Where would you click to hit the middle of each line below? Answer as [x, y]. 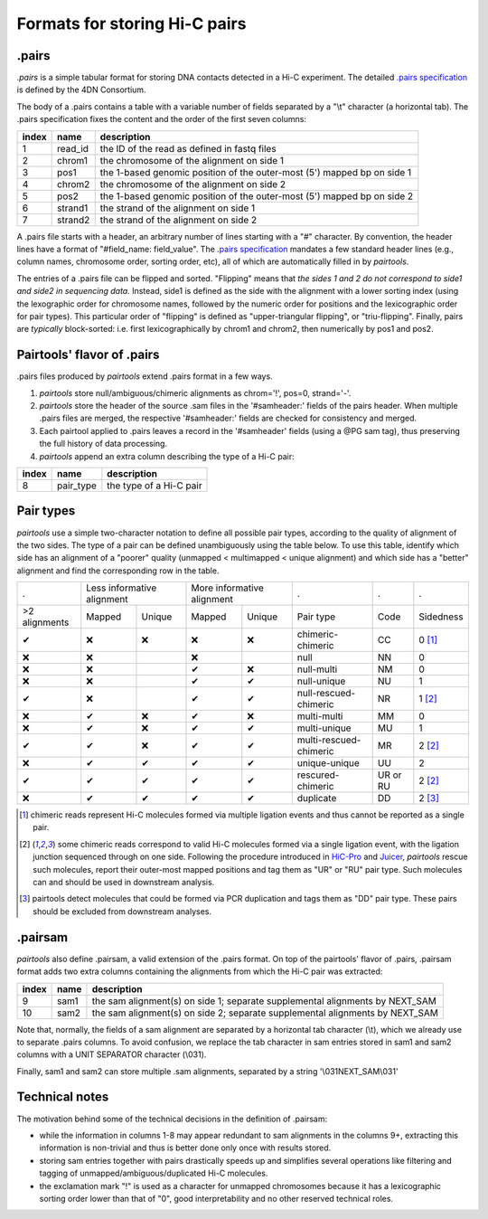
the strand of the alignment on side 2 [178, 220]
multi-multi [320, 716]
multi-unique [324, 728]
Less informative [122, 588]
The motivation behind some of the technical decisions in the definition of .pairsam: [172, 1119]
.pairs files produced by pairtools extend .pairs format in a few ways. [145, 376]
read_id [73, 148]
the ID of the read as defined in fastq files [188, 148]
